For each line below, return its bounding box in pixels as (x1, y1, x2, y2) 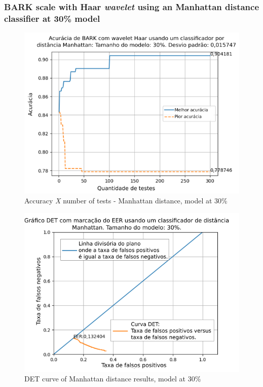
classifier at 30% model (4, 12, 100, 24)
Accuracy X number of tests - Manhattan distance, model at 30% (24, 195, 228, 206)
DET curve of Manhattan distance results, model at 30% (24, 373, 201, 384)
